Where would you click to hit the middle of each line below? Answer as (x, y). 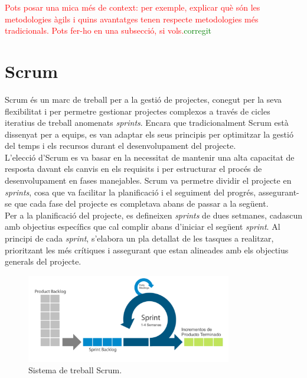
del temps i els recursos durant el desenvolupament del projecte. (120, 146)
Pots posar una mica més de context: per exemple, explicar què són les (133, 7)
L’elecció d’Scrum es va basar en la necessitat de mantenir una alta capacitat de (150, 157)
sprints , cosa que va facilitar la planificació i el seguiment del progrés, (130, 192)
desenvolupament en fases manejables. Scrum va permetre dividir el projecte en (148, 180)
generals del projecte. (43, 261)
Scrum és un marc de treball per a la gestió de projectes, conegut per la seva (143, 99)
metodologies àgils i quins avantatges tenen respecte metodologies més (132, 19)
